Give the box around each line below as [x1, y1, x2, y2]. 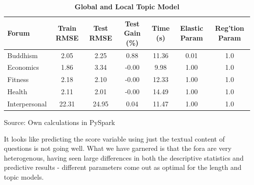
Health [7, 86, 27, 97]
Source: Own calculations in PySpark [4, 117, 115, 127]
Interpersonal [7, 99, 47, 108]
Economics [7, 62, 39, 72]
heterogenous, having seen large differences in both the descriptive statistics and [4, 152, 244, 163]
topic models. [4, 172, 44, 182]
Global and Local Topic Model [74, 1, 180, 11]
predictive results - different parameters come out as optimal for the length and [4, 162, 242, 172]
